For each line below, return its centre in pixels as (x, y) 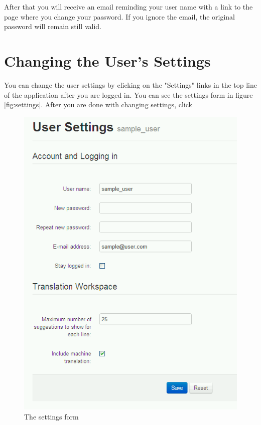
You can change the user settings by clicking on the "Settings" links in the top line (130, 84)
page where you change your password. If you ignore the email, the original (120, 16)
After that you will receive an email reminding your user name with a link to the (128, 7)
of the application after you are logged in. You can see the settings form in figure (128, 94)
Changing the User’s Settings (107, 60)
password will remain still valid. (53, 26)
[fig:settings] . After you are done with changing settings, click (98, 104)
